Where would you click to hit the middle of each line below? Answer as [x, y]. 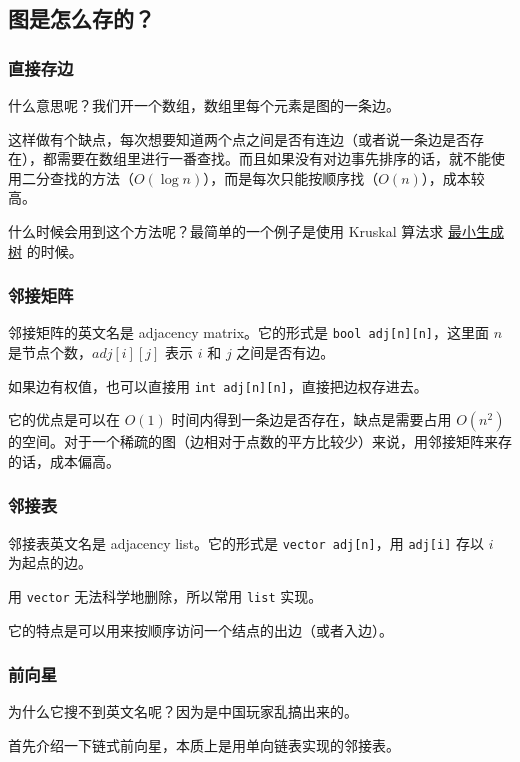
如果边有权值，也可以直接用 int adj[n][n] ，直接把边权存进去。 [218, 385]
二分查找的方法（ [77, 177]
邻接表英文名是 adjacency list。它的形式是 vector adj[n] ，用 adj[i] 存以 [246, 542]
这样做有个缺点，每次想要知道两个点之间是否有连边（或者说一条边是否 [239, 138]
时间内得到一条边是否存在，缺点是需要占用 [311, 419]
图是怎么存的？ [81, 18]
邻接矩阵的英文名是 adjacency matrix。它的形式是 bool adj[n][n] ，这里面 [248, 332]
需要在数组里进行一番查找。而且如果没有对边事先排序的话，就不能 [273, 158]
